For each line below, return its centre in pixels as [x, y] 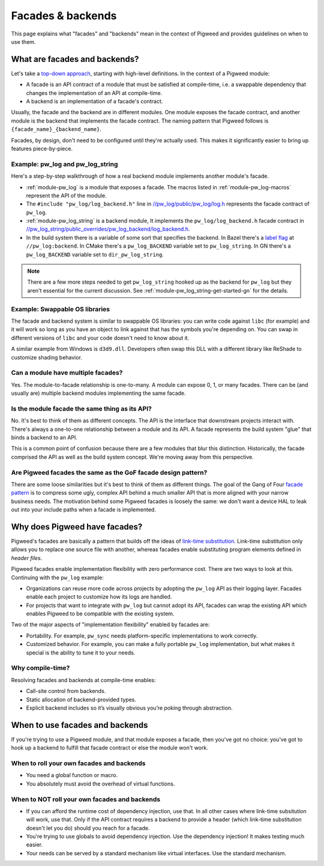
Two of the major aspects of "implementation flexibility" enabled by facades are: [110, 624]
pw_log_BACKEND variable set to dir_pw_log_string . [95, 254]
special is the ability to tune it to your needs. [81, 653]
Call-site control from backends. [66, 691]
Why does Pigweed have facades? [77, 527]
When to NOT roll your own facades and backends [86, 799]
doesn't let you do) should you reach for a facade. [88, 828]
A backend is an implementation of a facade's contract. [94, 102]
